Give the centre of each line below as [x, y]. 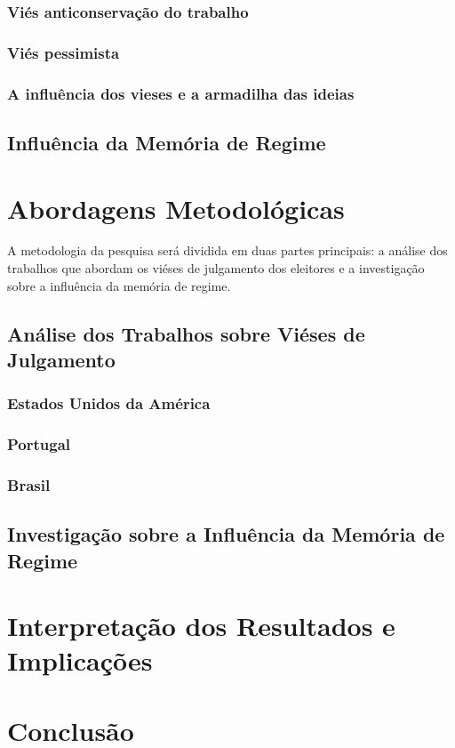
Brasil [29, 485]
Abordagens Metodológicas [176, 208]
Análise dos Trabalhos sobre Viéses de [186, 333]
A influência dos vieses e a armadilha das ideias [181, 93]
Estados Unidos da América [109, 403]
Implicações [80, 660]
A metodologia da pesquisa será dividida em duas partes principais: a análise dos [227, 250]
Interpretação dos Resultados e [201, 626]
